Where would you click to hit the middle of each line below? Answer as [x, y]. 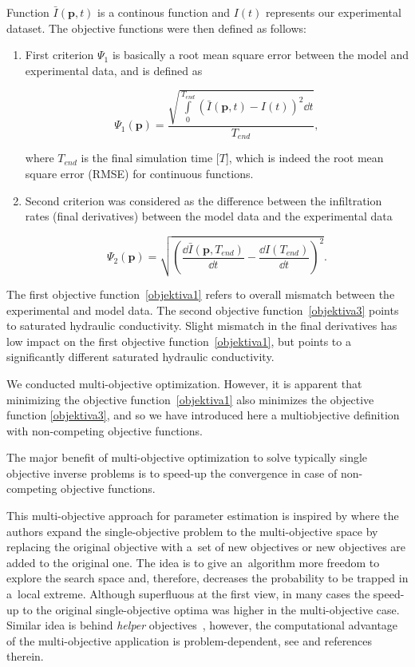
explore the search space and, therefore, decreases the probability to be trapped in [207, 578]
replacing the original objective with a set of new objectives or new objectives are [206, 547]
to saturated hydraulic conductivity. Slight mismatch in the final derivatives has [202, 326]
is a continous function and [164, 12]
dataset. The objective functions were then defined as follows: [156, 28]
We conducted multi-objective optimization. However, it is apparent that [184, 383]
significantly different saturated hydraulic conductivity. [140, 357]
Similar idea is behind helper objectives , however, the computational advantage [202, 625]
